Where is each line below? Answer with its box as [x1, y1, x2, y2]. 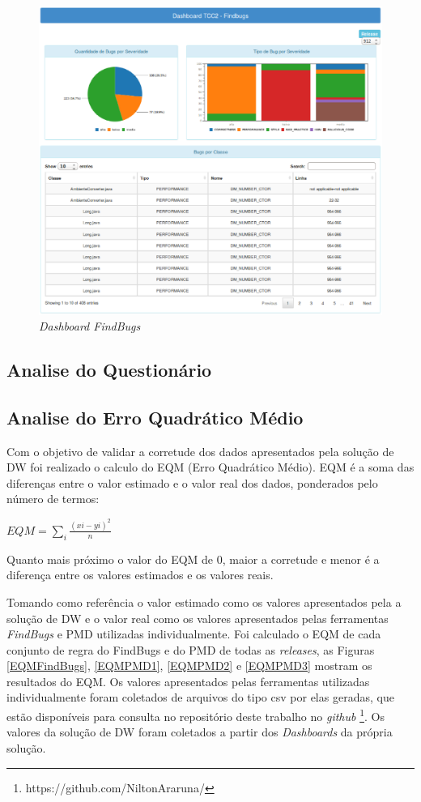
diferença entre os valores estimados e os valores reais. [6, 566, 274, 583]
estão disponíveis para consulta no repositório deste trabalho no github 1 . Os [6, 706, 385, 724]
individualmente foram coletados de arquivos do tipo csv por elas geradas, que [6, 689, 394, 706]
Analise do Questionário [6, 357, 212, 382]
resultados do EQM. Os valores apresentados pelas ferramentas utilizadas [6, 672, 370, 689]
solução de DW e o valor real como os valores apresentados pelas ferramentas [6, 609, 389, 626]
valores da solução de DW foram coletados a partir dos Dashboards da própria [6, 723, 393, 740]
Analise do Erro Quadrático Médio [6, 404, 304, 429]
